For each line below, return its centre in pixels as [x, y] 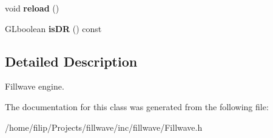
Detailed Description [71, 61]
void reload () [32, 8]
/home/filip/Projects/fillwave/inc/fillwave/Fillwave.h [104, 127]
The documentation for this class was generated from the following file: [137, 106]
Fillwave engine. [35, 86]
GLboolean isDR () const [53, 28]
